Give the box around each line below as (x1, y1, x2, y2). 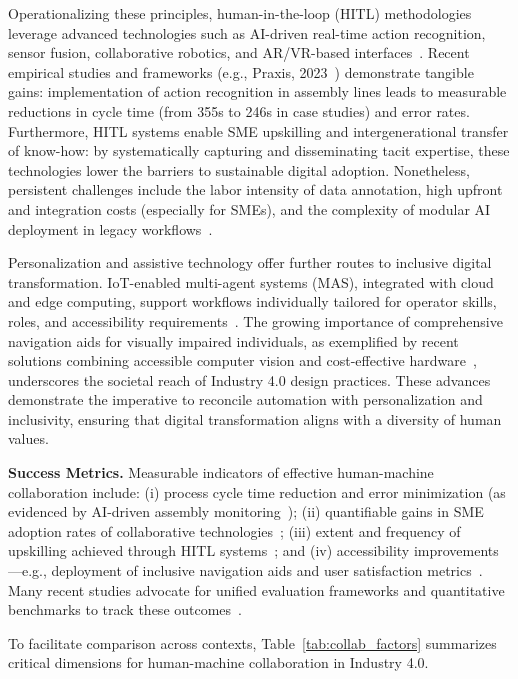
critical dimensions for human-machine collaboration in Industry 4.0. (8, 652, 429, 673)
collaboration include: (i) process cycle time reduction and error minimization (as (8, 481, 506, 502)
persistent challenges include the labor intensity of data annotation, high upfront (8, 179, 503, 200)
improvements (413, 540, 499, 561)
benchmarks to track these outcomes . (8, 599, 243, 620)
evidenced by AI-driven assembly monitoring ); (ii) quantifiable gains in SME (8, 501, 484, 522)
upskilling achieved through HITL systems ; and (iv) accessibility (8, 540, 410, 561)
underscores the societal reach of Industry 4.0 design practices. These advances (8, 369, 491, 390)
